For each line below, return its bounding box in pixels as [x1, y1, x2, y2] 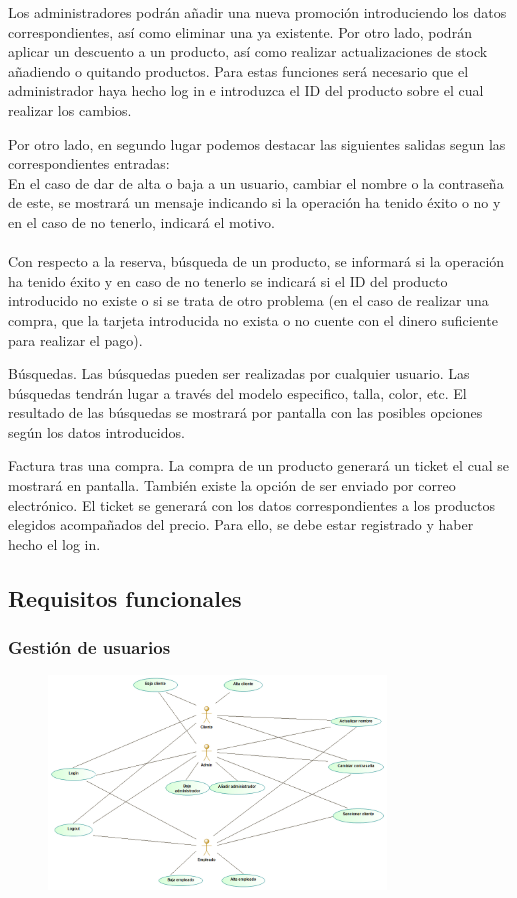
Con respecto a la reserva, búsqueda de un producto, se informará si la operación [8, 251, 505, 272]
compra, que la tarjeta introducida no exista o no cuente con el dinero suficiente [8, 309, 498, 330]
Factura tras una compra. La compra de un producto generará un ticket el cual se [8, 455, 509, 476]
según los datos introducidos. [8, 421, 185, 442]
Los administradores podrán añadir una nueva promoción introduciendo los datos [8, 2, 507, 22]
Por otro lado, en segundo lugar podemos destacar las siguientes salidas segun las [8, 133, 506, 154]
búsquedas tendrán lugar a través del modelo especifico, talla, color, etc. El [8, 382, 467, 403]
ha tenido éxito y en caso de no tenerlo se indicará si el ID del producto [8, 270, 448, 291]
